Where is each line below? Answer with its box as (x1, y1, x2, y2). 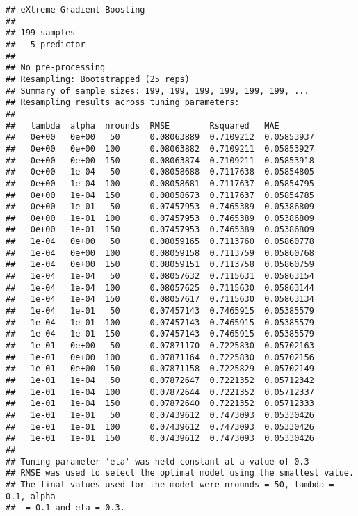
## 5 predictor (6, 39, 86, 49)
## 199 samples (6, 28, 76, 38)
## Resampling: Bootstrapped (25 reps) (6, 74, 190, 84)
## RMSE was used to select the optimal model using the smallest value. (6, 468, 355, 478)
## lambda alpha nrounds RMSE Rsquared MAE (6, 120, 279, 131)
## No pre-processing (6, 63, 106, 73)
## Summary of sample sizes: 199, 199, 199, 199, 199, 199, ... (6, 86, 309, 96)
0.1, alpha (6, 491, 56, 501)
